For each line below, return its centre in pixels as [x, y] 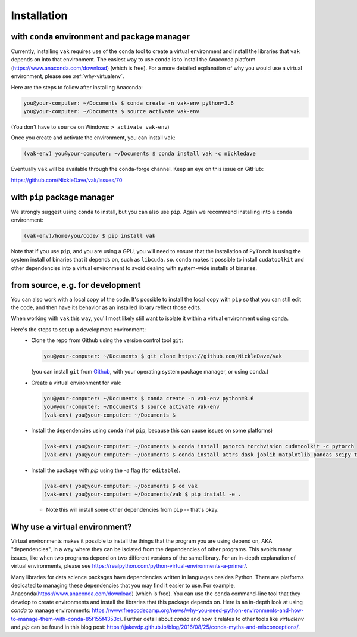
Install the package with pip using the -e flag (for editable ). [106, 470]
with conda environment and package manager [100, 37]
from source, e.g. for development [76, 285]
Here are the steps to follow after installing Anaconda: [77, 87]
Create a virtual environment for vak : [76, 383]
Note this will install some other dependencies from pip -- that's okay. [133, 510]
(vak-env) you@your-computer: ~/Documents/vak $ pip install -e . [143, 494]
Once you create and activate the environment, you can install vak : [93, 138]
